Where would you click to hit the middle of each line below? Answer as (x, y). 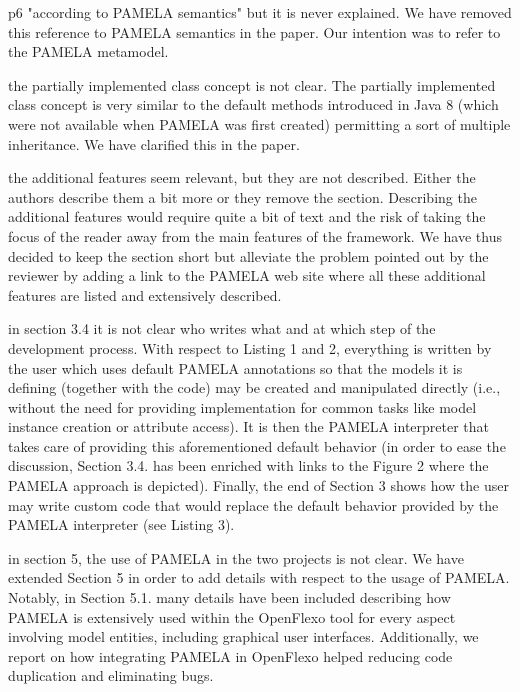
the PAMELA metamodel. (88, 51)
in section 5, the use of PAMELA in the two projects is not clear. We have (236, 557)
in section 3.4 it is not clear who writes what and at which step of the (222, 328)
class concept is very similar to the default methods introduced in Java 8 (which (253, 104)
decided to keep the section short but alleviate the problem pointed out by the (248, 255)
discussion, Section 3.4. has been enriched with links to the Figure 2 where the (248, 465)
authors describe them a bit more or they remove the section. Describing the (242, 196)
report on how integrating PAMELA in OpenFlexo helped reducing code (230, 655)
